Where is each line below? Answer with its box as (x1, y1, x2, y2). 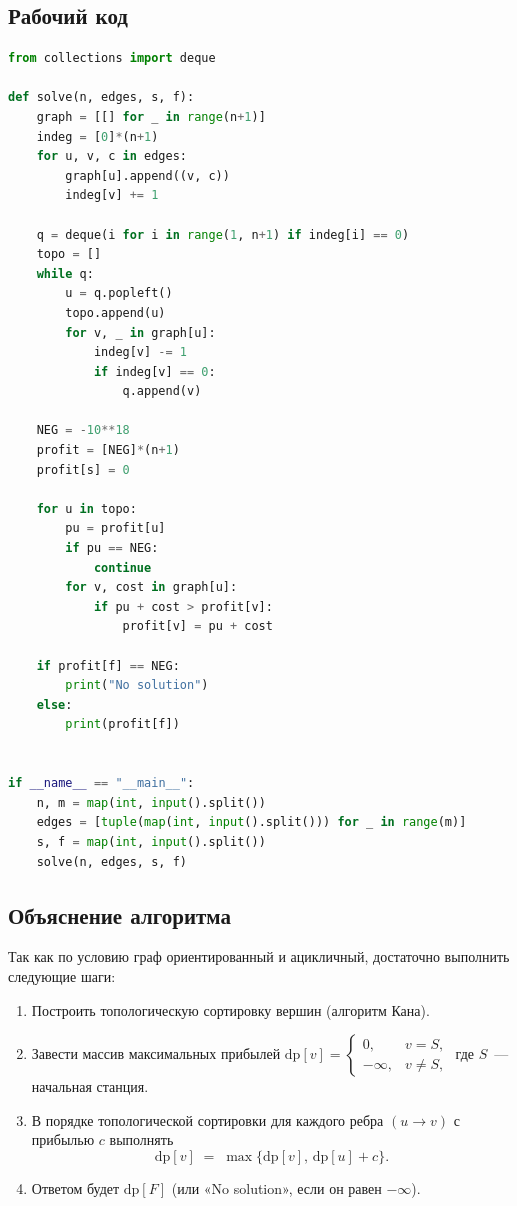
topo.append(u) (65, 305, 166, 320)
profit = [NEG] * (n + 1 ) (36, 443, 180, 458)
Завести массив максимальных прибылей (31, 1043, 281, 1064)
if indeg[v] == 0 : (93, 364, 216, 379)
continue (93, 560, 152, 575)
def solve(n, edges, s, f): (8, 90, 195, 105)
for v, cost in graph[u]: (65, 580, 238, 595)
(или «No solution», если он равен (171, 1177, 382, 1198)
